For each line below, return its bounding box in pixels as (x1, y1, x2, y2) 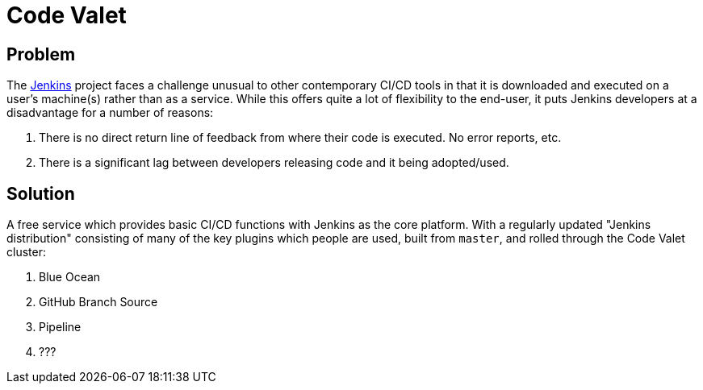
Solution (6, 183, 75, 204)
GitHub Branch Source (39, 295, 158, 309)
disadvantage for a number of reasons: (6, 106, 214, 120)
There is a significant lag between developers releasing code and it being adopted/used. (39, 156, 509, 170)
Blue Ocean (39, 270, 101, 284)
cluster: (6, 245, 46, 259)
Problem (6, 44, 76, 64)
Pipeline (39, 320, 82, 334)
